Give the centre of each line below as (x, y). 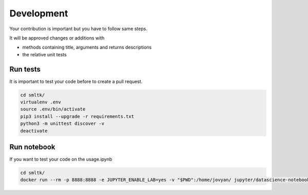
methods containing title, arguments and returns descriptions (87, 47)
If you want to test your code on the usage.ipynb (61, 159)
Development (39, 13)
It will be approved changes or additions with (57, 38)
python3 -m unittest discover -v (62, 124)
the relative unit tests (44, 54)
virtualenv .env (41, 102)
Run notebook (33, 147)
